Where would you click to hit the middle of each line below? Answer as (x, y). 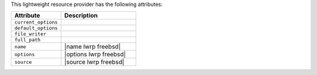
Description (81, 16)
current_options (36, 23)
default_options (36, 28)
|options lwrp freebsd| (95, 54)
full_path (28, 40)
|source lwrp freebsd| (94, 62)
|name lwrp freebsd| (92, 47)
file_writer (30, 34)
